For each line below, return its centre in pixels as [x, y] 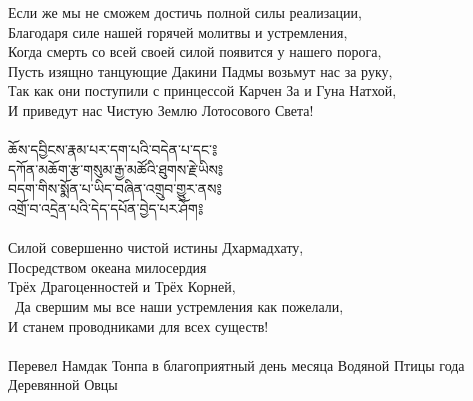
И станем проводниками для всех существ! [138, 325]
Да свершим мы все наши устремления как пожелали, [179, 305]
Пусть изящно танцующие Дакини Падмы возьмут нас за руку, [200, 70]
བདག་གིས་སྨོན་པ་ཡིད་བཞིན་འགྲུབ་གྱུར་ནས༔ [115, 188]
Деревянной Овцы [63, 384]
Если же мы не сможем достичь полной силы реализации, [185, 12]
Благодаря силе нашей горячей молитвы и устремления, [178, 31]
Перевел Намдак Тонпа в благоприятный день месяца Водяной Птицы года [236, 364]
